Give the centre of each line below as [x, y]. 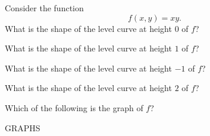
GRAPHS [23, 127]
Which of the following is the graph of [74, 107]
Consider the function [44, 8]
